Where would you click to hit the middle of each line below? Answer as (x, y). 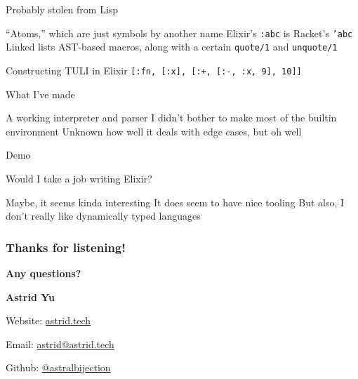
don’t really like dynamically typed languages (103, 216)
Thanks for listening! (66, 247)
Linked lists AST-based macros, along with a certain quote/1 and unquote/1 (172, 47)
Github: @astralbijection (58, 367)
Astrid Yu (30, 297)
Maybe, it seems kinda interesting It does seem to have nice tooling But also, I (175, 202)
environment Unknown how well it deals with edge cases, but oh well (154, 131)
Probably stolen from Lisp (62, 9)
